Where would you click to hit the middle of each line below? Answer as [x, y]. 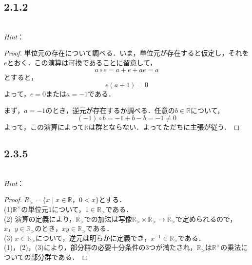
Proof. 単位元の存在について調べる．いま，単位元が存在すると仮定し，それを [126, 53]
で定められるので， [206, 218]
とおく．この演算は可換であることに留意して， [82, 62]
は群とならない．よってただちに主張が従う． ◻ [164, 127]
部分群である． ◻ [59, 256]
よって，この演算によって [44, 127]
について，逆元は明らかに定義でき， [93, 237]
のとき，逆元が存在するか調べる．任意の [110, 110]
